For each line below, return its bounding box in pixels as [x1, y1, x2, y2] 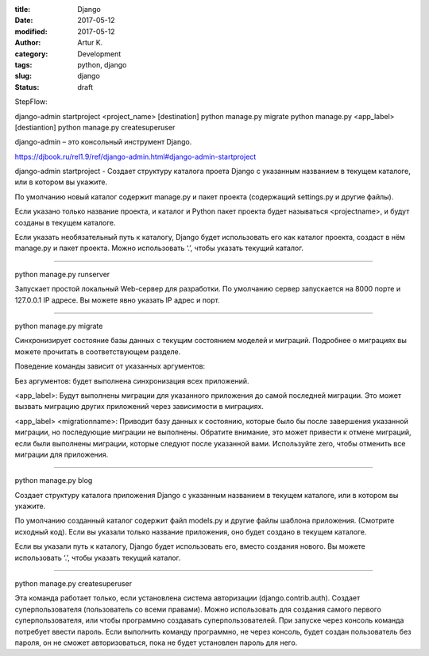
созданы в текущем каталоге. [14, 218, 116, 227]
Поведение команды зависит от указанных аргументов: [14, 361, 206, 371]
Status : [14, 82, 40, 91]
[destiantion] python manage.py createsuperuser [14, 122, 176, 132]
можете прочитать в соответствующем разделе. [14, 346, 181, 357]
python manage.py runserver [14, 269, 110, 279]
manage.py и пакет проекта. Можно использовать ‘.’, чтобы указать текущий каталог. [14, 243, 304, 253]
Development [77, 48, 122, 59]
